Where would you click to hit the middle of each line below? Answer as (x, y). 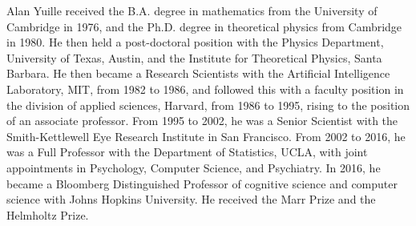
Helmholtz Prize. (48, 214)
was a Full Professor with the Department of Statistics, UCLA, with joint (187, 152)
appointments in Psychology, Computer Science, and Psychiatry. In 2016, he (194, 167)
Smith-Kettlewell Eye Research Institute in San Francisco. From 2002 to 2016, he (206, 136)
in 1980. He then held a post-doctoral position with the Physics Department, (195, 42)
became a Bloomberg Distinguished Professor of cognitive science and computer (202, 183)
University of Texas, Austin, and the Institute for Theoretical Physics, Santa (194, 57)
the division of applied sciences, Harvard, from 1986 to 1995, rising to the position (208, 105)
